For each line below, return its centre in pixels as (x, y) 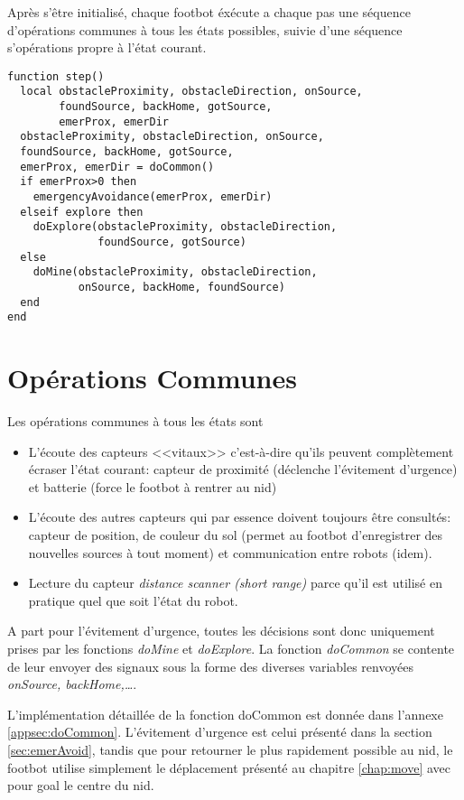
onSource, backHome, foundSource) (181, 287)
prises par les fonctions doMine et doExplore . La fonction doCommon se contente (231, 648)
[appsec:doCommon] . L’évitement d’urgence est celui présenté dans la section (220, 732)
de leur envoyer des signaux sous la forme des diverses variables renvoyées (211, 666)
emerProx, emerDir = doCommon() (117, 167)
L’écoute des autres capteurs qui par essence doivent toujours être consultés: (240, 517)
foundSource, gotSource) (172, 242)
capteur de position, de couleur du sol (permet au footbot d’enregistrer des (236, 535)
